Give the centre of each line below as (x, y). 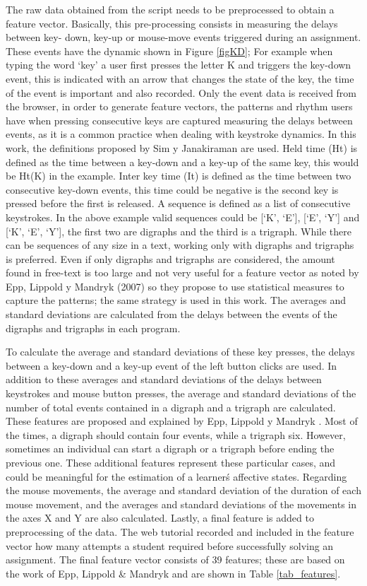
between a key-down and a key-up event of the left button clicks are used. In (172, 365)
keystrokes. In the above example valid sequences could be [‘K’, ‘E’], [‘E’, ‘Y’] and (183, 217)
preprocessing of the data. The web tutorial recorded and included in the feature (180, 531)
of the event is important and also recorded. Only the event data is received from (181, 92)
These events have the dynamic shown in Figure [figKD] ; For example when (169, 51)
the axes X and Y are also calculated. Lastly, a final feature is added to (160, 518)
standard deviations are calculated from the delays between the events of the (172, 314)
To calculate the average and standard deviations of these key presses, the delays (180, 352)
